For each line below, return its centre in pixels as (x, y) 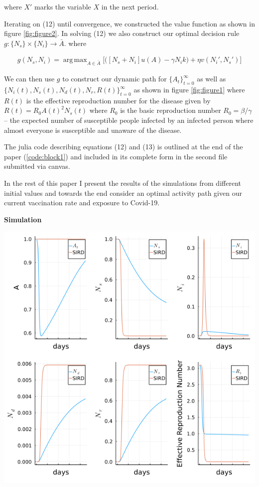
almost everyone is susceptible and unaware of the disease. (93, 130)
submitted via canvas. (37, 166)
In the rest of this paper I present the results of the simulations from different (123, 183)
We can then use (29, 79)
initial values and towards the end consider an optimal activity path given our (123, 193)
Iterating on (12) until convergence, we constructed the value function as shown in (129, 23)
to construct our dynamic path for (115, 79)
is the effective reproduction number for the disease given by (118, 100)
